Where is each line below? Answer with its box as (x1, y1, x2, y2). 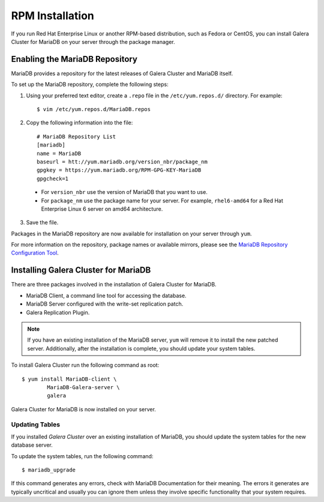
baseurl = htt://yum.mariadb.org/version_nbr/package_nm (37, 158, 208, 165)
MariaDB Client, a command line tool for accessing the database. (26, 292, 187, 299)
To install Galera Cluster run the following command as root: (11, 361, 160, 369)
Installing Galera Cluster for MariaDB (11, 265, 151, 276)
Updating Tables (11, 420, 60, 429)
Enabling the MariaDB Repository (11, 54, 138, 64)
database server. (11, 441, 53, 449)
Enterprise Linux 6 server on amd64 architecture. (41, 205, 163, 213)
